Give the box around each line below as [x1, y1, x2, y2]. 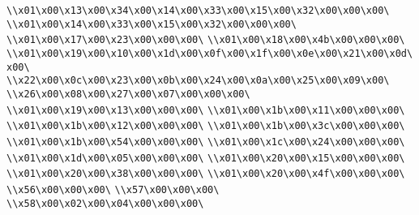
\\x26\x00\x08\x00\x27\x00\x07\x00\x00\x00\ [6, 88, 250, 100]
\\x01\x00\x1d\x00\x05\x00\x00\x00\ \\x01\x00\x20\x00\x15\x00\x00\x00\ [6, 152, 405, 164]
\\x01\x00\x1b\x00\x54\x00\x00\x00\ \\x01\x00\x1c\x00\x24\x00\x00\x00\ [6, 135, 405, 148]
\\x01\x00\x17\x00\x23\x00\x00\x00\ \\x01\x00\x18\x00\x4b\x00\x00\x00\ [6, 34, 405, 46]
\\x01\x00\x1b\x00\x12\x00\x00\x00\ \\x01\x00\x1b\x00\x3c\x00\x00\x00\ [6, 120, 405, 132]
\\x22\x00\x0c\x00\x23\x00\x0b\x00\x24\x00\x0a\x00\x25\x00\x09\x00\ [6, 75, 390, 87]
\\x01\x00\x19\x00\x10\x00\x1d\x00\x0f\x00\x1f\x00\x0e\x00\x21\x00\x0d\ [6, 47, 413, 59]
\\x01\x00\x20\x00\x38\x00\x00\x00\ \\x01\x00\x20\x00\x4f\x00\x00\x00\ [6, 168, 405, 180]
